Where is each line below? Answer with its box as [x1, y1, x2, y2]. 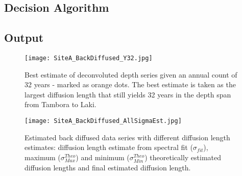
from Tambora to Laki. [25, 99, 96, 110]
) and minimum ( [76, 152, 130, 162]
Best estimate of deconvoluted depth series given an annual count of [25, 69, 237, 80]
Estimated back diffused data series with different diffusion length [25, 132, 230, 142]
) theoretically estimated [144, 152, 222, 162]
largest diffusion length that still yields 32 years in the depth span [25, 89, 231, 99]
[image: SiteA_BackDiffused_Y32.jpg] [25, 54, 153, 62]
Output [4, 30, 44, 45]
